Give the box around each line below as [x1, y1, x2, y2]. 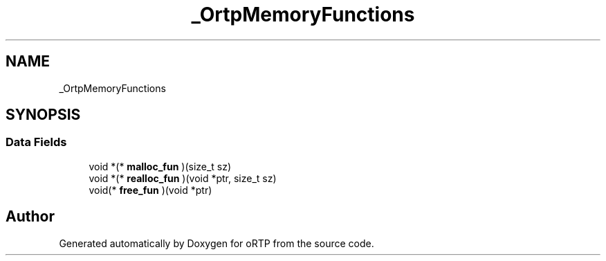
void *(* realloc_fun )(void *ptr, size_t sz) [89, 172, 277, 184]
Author [6, 208, 55, 226]
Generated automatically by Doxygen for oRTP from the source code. [59, 237, 374, 249]
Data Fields [6, 135, 67, 150]
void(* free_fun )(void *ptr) [89, 183, 212, 196]
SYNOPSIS [6, 106, 81, 124]
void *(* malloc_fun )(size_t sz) [89, 160, 232, 172]
